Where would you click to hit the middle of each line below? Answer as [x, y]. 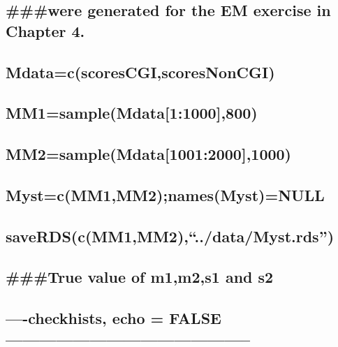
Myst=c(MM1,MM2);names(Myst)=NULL [165, 194]
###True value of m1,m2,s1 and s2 [140, 277]
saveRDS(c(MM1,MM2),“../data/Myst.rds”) [170, 236]
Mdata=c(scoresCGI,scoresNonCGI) [140, 72]
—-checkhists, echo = [85, 318]
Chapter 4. [45, 30]
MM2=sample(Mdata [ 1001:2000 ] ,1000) [149, 154]
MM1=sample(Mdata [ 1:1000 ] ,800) [132, 113]
